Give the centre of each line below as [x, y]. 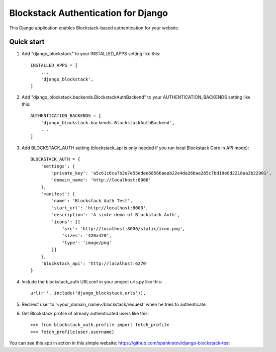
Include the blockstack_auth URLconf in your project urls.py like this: [92, 281]
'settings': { [58, 166]
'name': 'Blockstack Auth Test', [92, 201]
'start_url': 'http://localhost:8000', [100, 208]
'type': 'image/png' [87, 243]
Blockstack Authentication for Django [89, 13]
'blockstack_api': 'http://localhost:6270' [94, 264]
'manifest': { [58, 194]
